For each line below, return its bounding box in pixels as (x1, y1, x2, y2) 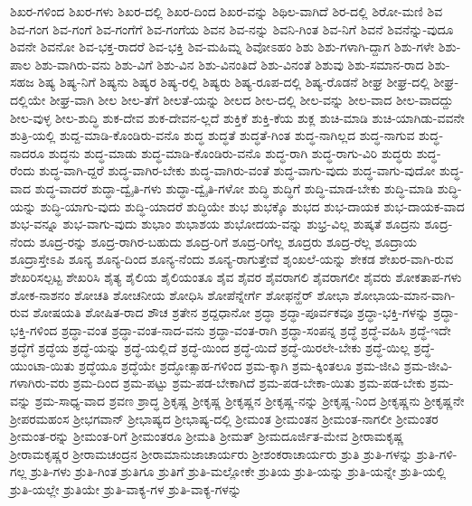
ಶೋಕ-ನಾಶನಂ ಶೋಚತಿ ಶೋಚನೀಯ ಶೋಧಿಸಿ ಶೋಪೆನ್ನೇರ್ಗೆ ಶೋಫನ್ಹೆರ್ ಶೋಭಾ (10, 285, 350, 304)
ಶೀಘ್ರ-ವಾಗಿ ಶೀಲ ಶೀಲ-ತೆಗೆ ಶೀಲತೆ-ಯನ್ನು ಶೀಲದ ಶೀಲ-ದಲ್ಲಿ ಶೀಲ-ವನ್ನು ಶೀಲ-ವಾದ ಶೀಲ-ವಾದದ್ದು (49, 89, 454, 108)
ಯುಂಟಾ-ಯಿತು (10, 355, 75, 374)
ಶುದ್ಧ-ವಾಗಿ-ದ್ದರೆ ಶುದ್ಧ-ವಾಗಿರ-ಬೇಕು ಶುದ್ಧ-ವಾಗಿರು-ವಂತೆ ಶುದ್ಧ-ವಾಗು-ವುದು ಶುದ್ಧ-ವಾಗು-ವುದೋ (39, 161, 436, 180)
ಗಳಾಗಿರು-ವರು (10, 373, 70, 392)
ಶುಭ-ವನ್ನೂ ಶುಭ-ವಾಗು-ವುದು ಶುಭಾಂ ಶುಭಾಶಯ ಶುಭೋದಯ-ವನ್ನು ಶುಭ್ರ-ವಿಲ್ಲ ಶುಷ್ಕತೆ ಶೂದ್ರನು (10, 214, 420, 233)
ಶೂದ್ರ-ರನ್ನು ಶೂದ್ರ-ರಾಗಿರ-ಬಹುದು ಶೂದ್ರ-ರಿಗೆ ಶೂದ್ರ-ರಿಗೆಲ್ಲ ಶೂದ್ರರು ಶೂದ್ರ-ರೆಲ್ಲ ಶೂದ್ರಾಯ (39, 231, 417, 250)
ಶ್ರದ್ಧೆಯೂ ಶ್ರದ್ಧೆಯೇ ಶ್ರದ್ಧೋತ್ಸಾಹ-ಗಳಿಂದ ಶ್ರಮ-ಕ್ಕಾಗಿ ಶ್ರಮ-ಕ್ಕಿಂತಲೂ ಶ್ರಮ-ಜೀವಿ (78, 355, 401, 374)
